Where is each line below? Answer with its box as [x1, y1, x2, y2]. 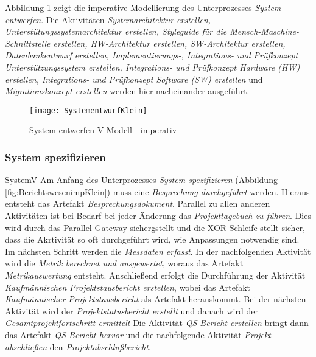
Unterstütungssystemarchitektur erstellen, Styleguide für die [5, 25, 227, 38]
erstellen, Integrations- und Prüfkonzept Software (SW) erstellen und [5, 72, 263, 85]
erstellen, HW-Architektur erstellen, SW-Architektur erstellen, [53, 36, 286, 49]
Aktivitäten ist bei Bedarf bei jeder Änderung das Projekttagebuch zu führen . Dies [5, 209, 311, 221]
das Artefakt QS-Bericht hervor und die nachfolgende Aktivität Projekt [5, 328, 271, 341]
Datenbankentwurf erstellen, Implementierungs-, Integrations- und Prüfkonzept [5, 49, 298, 61]
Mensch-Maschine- [230, 25, 300, 38]
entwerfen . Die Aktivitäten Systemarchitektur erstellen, [5, 13, 211, 26]
